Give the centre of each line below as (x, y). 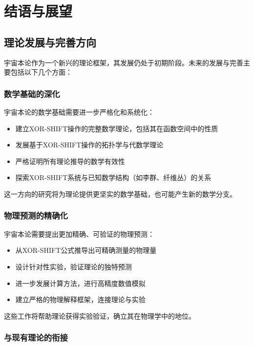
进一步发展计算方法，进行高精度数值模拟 (80, 283)
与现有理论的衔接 (36, 337)
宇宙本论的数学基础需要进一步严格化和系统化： (79, 112)
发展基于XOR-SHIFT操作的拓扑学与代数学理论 (89, 145)
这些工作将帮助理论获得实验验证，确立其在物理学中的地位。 (100, 315)
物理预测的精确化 (36, 215)
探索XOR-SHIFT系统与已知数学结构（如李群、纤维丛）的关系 (113, 177)
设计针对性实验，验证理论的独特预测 (74, 266)
